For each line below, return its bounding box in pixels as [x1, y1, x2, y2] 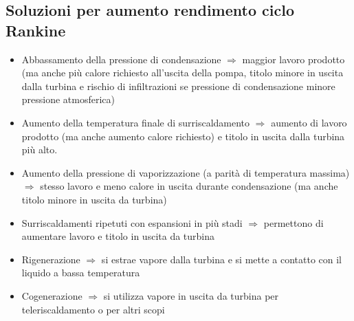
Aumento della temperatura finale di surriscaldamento [21, 115, 250, 129]
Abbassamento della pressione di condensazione [21, 52, 221, 66]
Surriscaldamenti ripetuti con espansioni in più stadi [21, 215, 243, 230]
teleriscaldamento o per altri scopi [21, 302, 165, 316]
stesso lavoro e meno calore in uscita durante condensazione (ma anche [40, 179, 338, 193]
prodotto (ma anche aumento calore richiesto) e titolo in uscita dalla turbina [21, 129, 345, 143]
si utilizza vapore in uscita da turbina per [103, 288, 279, 302]
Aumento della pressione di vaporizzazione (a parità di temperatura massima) [21, 165, 350, 179]
